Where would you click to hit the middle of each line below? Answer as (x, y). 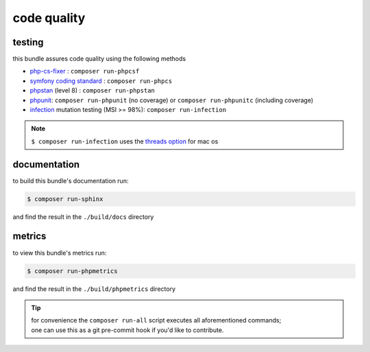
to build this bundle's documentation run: (71, 180)
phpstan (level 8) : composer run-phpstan (92, 91)
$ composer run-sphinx (65, 199)
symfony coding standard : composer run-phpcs (101, 81)
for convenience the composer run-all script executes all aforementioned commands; (156, 320)
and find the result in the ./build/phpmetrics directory (94, 289)
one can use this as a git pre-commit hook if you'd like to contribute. (127, 330)
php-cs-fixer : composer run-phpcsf (85, 71)
